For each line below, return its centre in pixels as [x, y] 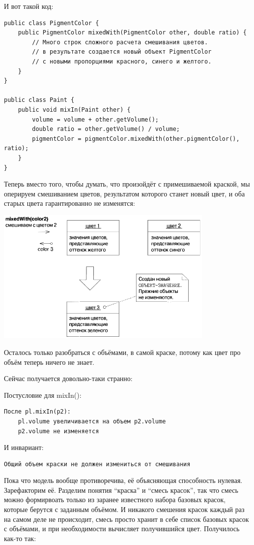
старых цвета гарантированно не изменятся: [70, 203]
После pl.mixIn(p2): [38, 412]
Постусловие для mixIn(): [43, 395]
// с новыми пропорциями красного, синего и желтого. [122, 61]
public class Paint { [39, 100]
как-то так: [20, 538]
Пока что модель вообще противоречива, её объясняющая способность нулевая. [123, 480]
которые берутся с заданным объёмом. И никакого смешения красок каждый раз [124, 509]
